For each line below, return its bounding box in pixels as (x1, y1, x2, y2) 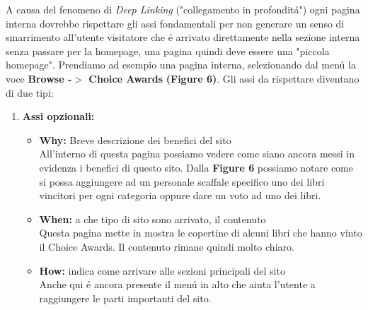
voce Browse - (6, 71, 72, 85)
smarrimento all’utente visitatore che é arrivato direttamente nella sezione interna (6, 30, 360, 44)
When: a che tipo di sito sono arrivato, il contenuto (39, 211, 266, 226)
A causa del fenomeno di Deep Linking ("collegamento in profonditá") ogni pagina (6, 2, 360, 16)
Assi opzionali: (22, 109, 95, 124)
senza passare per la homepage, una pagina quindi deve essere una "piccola (6, 43, 330, 58)
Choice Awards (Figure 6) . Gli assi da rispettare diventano (88, 71, 360, 85)
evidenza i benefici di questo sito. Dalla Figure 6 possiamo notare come (39, 160, 353, 174)
